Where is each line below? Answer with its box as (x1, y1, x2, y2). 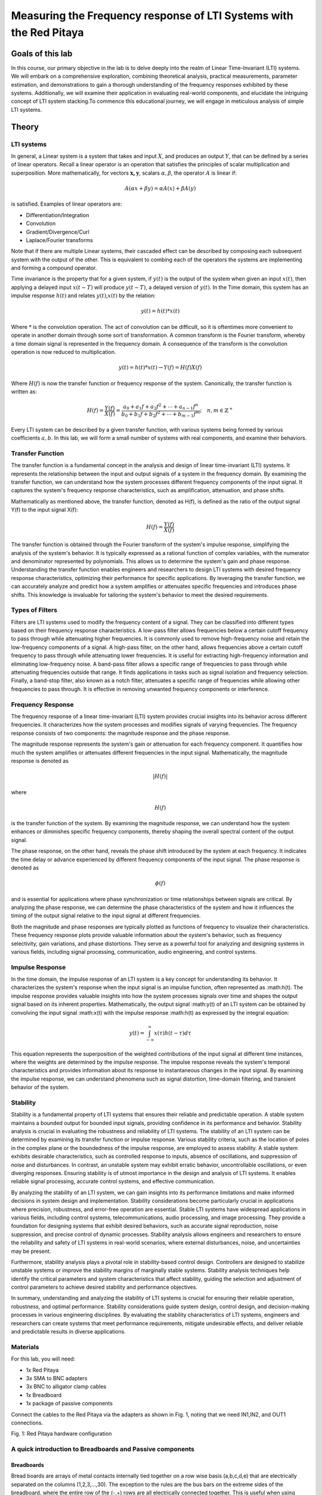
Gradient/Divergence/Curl (26, 228, 89, 236)
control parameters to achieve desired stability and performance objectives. (11, 1283, 198, 1291)
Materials (11, 1343, 39, 1351)
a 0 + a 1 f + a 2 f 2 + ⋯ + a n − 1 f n (123, 402, 199, 411)
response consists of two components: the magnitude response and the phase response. (11, 730, 231, 737)
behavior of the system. (11, 1084, 70, 1091)
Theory (11, 121, 39, 132)
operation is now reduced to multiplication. (11, 348, 116, 355)
